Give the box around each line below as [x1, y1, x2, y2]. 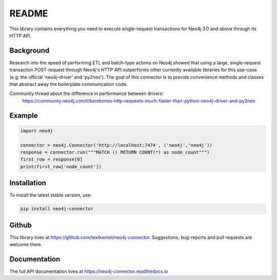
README [9, 8, 48, 19]
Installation [9, 178, 46, 187]
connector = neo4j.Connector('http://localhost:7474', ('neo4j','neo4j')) [20, 142, 213, 148]
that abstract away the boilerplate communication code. [9, 81, 128, 87]
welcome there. [9, 242, 43, 248]
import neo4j [20, 128, 53, 133]
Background [9, 46, 50, 55]
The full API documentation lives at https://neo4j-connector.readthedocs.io [9, 268, 168, 274]
